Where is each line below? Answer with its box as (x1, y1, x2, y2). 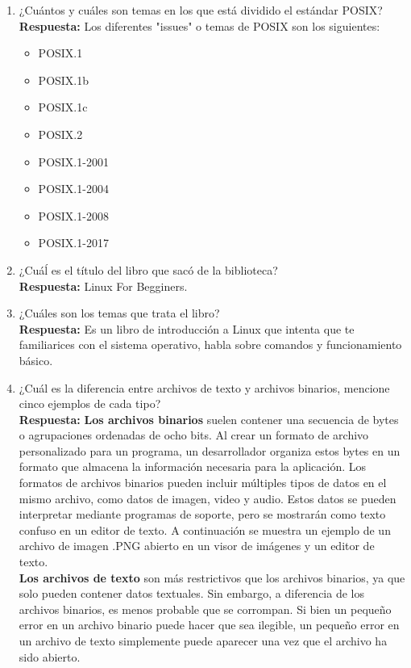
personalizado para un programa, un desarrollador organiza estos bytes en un (19, 442, 401, 459)
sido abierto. (19, 648, 81, 665)
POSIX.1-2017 (38, 234, 109, 251)
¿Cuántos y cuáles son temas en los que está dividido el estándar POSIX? (19, 2, 383, 18)
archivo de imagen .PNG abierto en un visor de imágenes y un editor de (19, 537, 375, 554)
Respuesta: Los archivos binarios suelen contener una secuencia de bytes (19, 410, 399, 427)
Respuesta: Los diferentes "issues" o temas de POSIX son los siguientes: (19, 17, 380, 34)
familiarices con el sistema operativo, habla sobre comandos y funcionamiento (19, 336, 402, 353)
